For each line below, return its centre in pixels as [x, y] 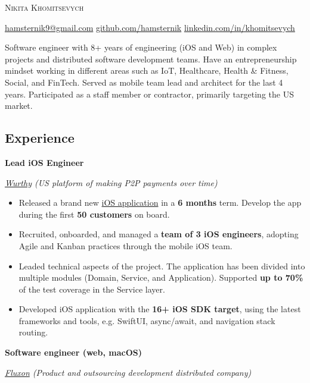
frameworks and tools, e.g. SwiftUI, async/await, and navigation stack [147, 320]
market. [19, 106]
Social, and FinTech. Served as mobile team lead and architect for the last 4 [144, 82]
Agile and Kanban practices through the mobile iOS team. [125, 245]
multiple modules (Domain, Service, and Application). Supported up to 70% [161, 277]
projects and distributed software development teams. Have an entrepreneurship [151, 59]
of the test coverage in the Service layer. [92, 289]
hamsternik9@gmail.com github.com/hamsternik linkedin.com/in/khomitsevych [150, 27]
